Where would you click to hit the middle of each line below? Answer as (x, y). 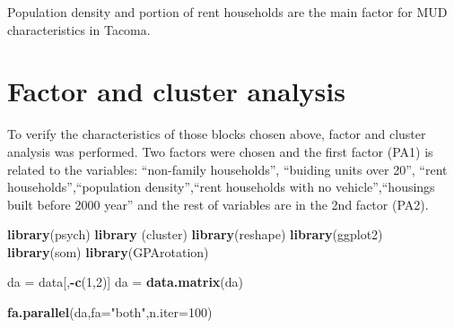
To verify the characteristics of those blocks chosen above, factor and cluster (217, 134)
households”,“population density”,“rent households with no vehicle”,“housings (221, 187)
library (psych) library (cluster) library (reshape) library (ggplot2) (195, 234)
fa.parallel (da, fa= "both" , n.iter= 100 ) (110, 312)
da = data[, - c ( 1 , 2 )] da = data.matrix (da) (126, 282)
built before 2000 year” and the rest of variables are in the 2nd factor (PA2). (218, 204)
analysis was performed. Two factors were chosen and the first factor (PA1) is (220, 151)
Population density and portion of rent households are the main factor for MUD (227, 12)
